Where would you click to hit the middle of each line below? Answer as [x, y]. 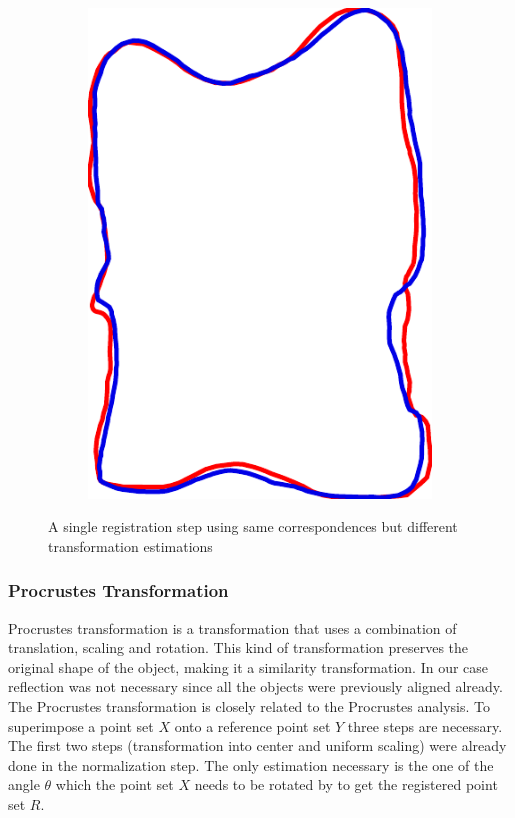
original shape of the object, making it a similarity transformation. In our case [248, 666]
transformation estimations [130, 545]
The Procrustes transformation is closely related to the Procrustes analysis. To [249, 705]
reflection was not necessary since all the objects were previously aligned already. [255, 686]
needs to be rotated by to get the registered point [346, 784]
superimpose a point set [81, 725]
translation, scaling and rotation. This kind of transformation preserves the [238, 647]
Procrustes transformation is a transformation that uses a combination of [232, 627]
